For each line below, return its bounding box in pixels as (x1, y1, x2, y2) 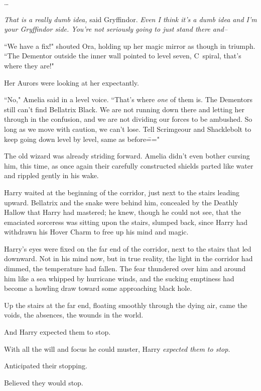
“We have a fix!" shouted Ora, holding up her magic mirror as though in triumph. (4, 40, 255, 51)
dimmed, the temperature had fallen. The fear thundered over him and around (4, 263, 246, 274)
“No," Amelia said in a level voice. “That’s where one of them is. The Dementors (4, 94, 253, 105)
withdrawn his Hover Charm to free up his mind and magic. (4, 226, 189, 237)
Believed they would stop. (4, 377, 83, 387)
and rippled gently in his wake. (4, 170, 99, 181)
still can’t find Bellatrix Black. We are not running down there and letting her (4, 104, 245, 114)
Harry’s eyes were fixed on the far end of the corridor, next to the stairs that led (4, 243, 251, 254)
